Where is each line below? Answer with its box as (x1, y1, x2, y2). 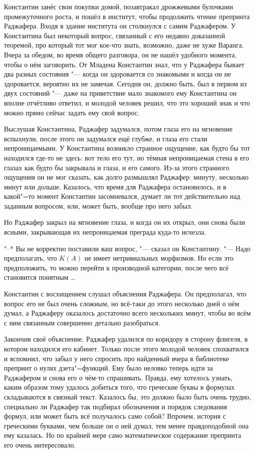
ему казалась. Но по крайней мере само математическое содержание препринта (4, 430, 241, 440)
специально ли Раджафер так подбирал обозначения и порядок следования (4, 401, 227, 411)
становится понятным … (4, 272, 76, 282)
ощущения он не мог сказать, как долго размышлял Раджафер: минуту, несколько (4, 172, 249, 182)
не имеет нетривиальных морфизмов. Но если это (84, 253, 234, 263)
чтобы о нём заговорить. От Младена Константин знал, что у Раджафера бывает (4, 59, 245, 69)
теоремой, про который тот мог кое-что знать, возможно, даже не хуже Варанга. (4, 40, 244, 50)
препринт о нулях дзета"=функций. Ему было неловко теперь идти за (4, 363, 213, 373)
